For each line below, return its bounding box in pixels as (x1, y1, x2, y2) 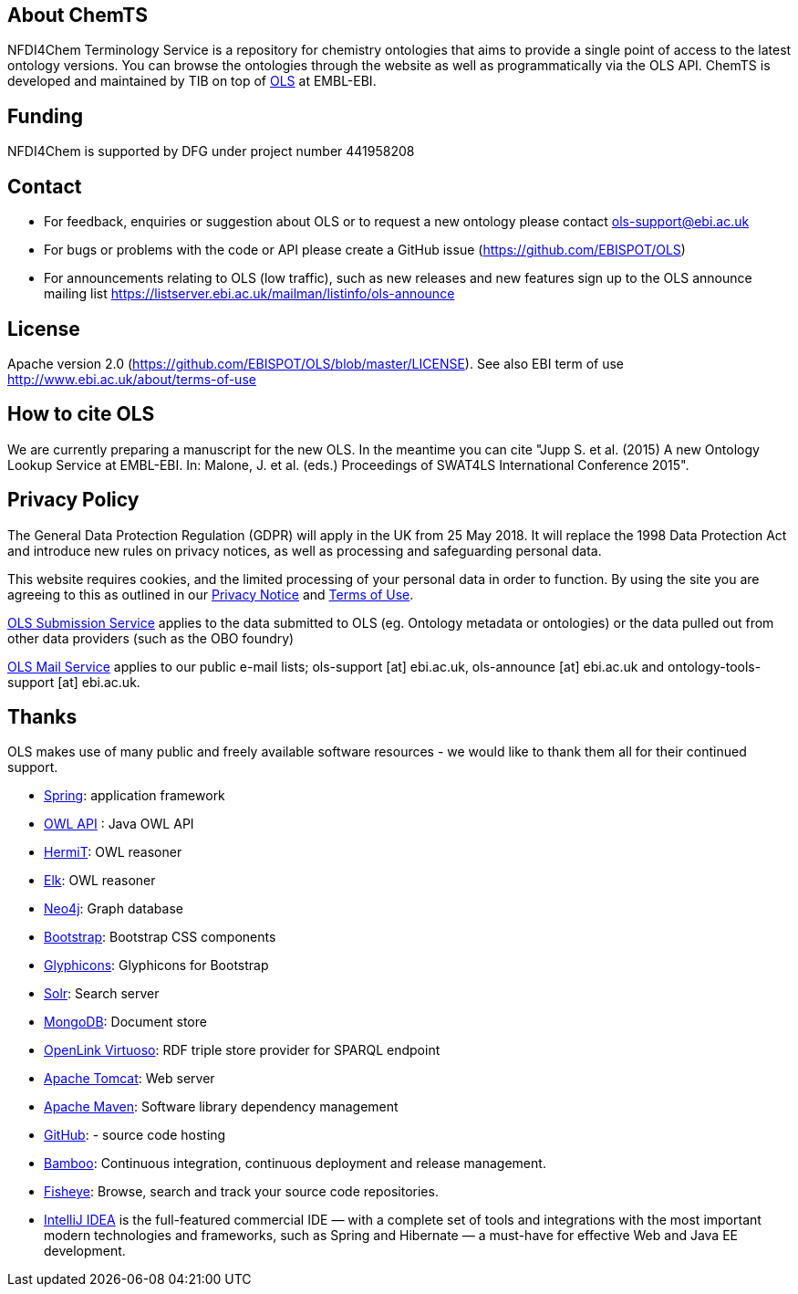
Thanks (7, 705, 78, 729)
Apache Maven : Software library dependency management (44, 1099, 399, 1115)
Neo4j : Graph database (44, 901, 183, 917)
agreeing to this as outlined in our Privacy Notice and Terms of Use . (7, 586, 414, 602)
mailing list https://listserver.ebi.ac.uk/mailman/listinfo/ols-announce (44, 286, 455, 302)
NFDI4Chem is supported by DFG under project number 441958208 (7, 143, 415, 160)
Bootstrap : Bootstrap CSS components (44, 929, 276, 945)
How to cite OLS (7, 402, 155, 426)
